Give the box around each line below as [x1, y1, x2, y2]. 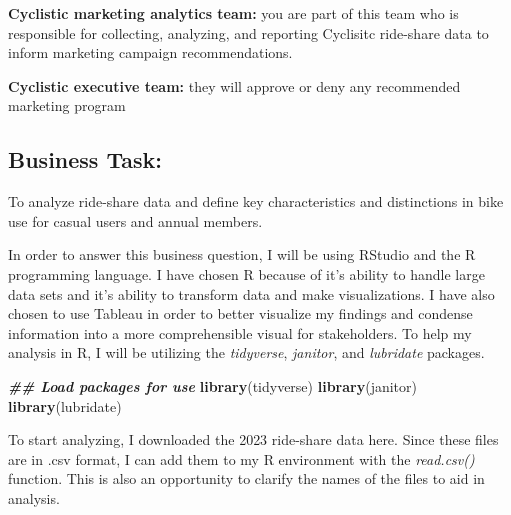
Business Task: [8, 144, 162, 175]
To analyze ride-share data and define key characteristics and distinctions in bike [8, 191, 504, 212]
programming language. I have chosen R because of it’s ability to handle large [8, 263, 485, 284]
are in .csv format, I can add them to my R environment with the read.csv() [8, 448, 475, 469]
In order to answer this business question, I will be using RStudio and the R [8, 244, 476, 265]
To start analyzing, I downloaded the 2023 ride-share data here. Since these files [8, 429, 499, 450]
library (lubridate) [8, 395, 122, 416]
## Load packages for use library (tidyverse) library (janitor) [8, 375, 417, 396]
